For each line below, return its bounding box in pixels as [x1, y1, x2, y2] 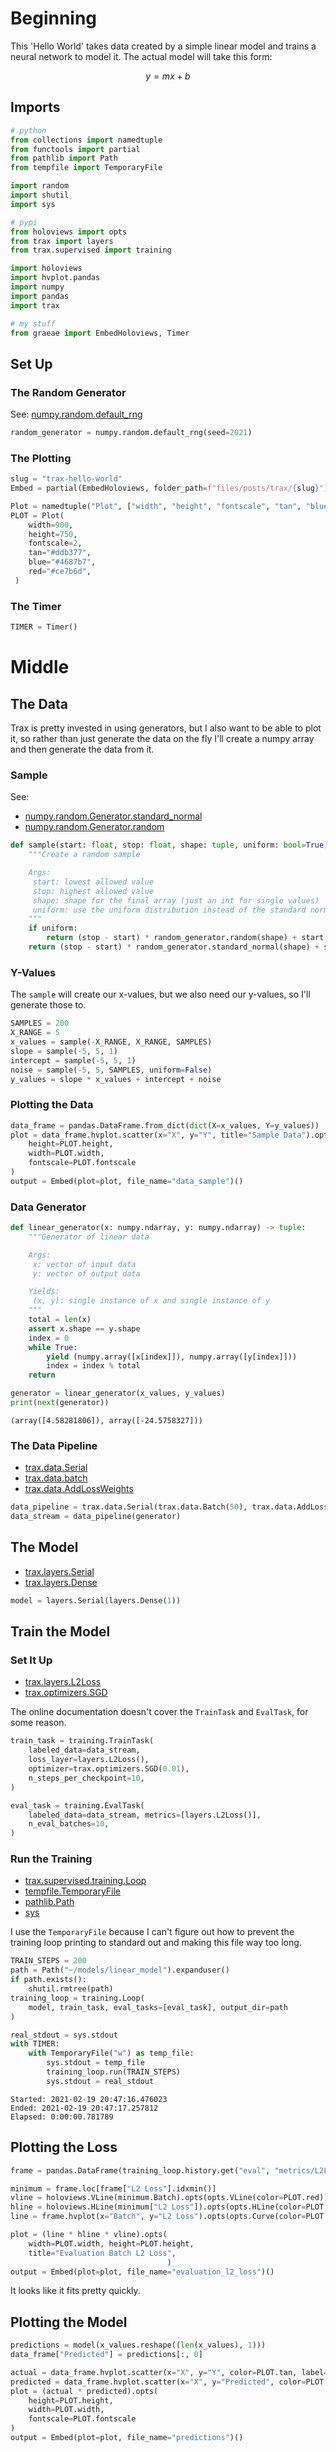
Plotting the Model [10, 2313, 128, 2331]
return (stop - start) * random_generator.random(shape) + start [46, 933, 325, 943]
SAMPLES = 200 [10, 1018, 70, 1029]
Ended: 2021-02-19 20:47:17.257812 [10, 2103, 159, 2113]
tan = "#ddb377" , [28, 548, 92, 558]
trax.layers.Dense [24, 1576, 98, 1588]
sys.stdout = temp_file [46, 2058, 145, 2068]
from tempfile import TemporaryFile [10, 163, 163, 173]
